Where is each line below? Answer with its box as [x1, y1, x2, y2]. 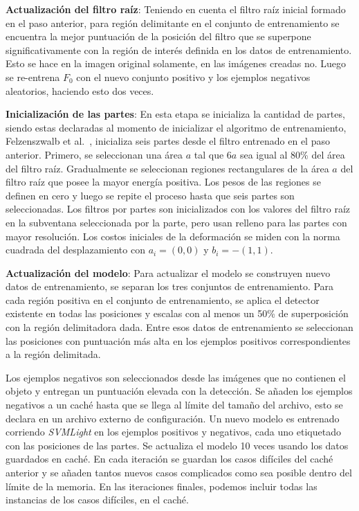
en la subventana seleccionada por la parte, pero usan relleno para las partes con [6, 215, 347, 229]
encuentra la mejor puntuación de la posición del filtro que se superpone [6, 29, 311, 44]
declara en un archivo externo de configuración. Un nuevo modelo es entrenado [6, 411, 340, 425]
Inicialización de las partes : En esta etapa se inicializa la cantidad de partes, [6, 107, 345, 121]
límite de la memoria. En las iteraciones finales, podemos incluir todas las [6, 478, 317, 493]
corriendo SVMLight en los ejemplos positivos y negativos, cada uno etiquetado [6, 424, 341, 439]
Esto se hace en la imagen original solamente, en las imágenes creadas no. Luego [6, 56, 347, 71]
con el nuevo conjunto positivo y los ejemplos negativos [76, 69, 311, 84]
